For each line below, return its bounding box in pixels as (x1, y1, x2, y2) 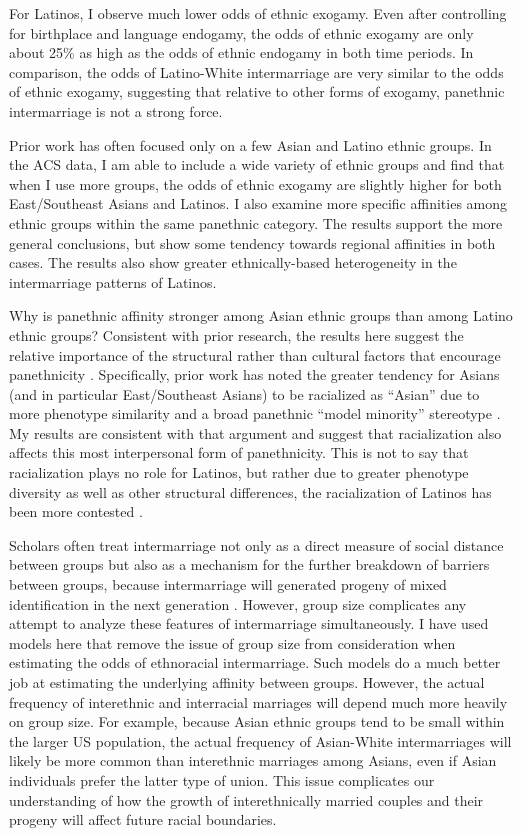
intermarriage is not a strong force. (9, 100, 223, 121)
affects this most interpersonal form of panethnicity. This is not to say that (9, 442, 469, 463)
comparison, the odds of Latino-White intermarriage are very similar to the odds (9, 61, 504, 82)
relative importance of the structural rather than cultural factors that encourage (9, 344, 501, 365)
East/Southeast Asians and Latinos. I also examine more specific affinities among (9, 193, 508, 214)
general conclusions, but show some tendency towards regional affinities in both (9, 232, 496, 253)
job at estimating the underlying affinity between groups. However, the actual (9, 672, 485, 692)
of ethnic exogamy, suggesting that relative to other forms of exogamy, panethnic (9, 81, 505, 102)
